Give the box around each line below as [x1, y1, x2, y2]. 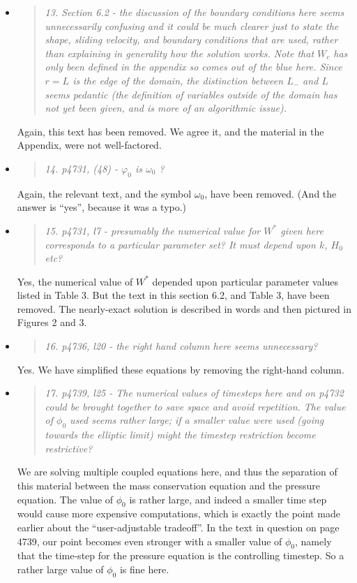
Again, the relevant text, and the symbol [17, 186, 192, 200]
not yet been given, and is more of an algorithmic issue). [45, 101, 287, 115]
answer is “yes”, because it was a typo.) [17, 200, 187, 214]
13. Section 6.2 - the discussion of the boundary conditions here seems [45, 5, 344, 19]
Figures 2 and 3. [17, 315, 87, 330]
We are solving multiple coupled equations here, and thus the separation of [17, 464, 337, 479]
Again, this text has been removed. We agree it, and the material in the [17, 124, 324, 138]
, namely [295, 533, 332, 548]
